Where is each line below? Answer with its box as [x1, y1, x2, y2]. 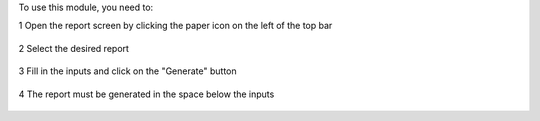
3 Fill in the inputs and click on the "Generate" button [18, 65, 237, 77]
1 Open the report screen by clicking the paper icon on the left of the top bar [18, 20, 333, 32]
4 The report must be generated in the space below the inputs [18, 88, 275, 100]
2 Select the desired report [18, 42, 130, 54]
